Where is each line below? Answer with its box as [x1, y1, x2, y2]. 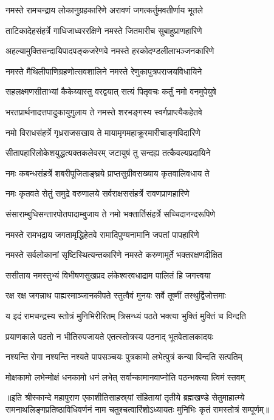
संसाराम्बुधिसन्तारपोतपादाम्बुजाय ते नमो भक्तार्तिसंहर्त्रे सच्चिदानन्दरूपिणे [5, 207, 216, 220]
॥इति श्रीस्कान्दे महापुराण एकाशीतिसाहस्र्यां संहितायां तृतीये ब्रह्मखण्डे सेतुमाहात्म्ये [5, 391, 245, 404]
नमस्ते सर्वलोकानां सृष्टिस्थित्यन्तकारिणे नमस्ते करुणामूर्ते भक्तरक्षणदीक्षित [5, 248, 222, 261]
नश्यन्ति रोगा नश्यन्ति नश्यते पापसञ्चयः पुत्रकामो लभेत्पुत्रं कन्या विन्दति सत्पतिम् [5, 350, 242, 363]
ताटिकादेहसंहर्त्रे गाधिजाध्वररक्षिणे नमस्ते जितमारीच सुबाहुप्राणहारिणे [5, 24, 202, 36]
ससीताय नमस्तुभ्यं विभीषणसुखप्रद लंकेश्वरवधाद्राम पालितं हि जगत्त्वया [5, 268, 211, 281]
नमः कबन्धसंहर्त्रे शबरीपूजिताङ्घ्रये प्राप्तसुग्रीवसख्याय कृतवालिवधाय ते [5, 166, 210, 179]
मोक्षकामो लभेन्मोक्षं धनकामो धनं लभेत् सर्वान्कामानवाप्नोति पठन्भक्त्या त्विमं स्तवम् [5, 370, 245, 383]
